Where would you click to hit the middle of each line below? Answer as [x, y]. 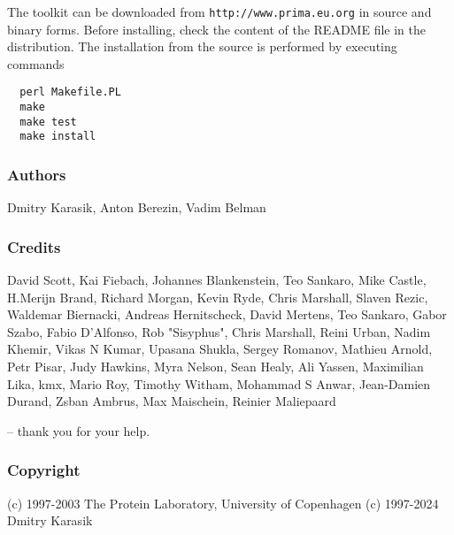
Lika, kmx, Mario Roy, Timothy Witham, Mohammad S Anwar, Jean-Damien [219, 383]
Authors [37, 174]
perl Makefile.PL [70, 92]
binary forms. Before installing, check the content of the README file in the [216, 29]
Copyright [44, 470]
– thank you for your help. [79, 430]
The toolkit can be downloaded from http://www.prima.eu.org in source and [219, 11]
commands [36, 63]
